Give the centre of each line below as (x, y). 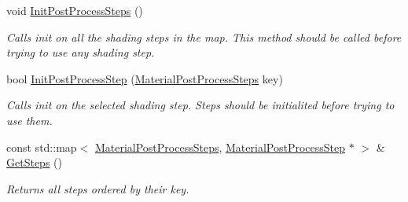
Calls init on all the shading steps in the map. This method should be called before (204, 37)
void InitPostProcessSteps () (75, 10)
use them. (29, 120)
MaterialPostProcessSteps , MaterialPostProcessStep (220, 147)
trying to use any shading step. (81, 52)
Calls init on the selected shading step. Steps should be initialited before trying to (200, 105)
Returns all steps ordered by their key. (98, 188)
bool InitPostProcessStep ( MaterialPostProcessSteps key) (145, 78)
